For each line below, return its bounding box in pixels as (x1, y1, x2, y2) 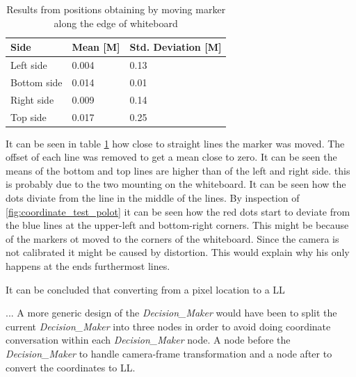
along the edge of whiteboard (54, 15, 178, 30)
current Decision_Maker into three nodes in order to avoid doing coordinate (6, 319, 331, 333)
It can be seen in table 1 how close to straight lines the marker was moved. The (6, 136, 345, 150)
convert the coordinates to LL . (6, 360, 136, 374)
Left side (10, 58, 47, 72)
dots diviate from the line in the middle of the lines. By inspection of (6, 191, 300, 205)
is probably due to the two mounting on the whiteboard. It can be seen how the (6, 177, 346, 191)
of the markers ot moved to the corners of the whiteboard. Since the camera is (6, 231, 339, 246)
